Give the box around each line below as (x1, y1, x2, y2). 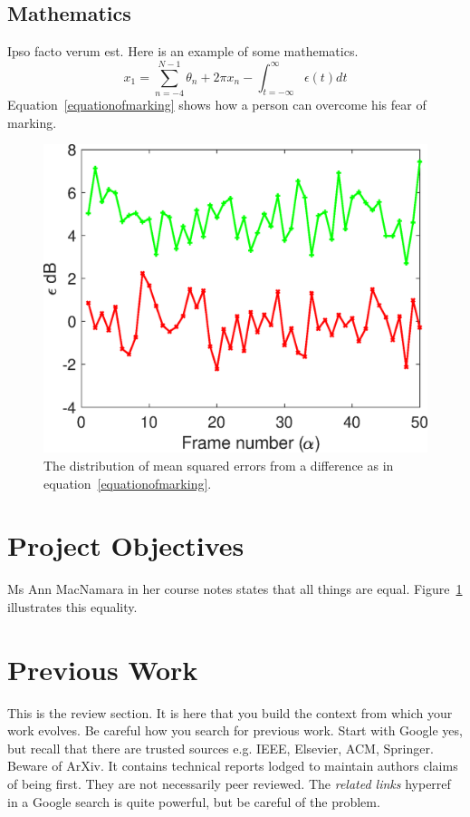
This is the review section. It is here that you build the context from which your (7, 703, 453, 722)
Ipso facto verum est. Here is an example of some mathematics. (7, 42, 359, 61)
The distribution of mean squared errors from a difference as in (43, 456, 394, 475)
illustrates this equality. (7, 597, 138, 616)
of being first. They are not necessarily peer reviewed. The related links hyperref (7, 774, 451, 793)
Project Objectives (7, 527, 245, 564)
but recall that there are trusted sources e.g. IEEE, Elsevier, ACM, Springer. (7, 738, 434, 757)
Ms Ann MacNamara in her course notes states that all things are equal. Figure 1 (7, 579, 463, 598)
